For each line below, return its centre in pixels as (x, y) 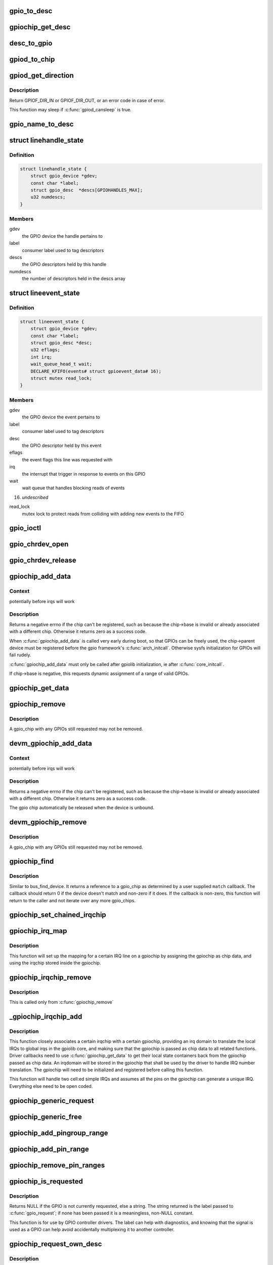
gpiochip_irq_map (38, 931)
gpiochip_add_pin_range (49, 1149)
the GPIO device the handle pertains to (62, 236)
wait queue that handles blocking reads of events (73, 488)
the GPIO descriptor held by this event (62, 445)
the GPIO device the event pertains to (61, 417)
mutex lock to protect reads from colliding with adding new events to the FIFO (103, 514)
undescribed (35, 497)
